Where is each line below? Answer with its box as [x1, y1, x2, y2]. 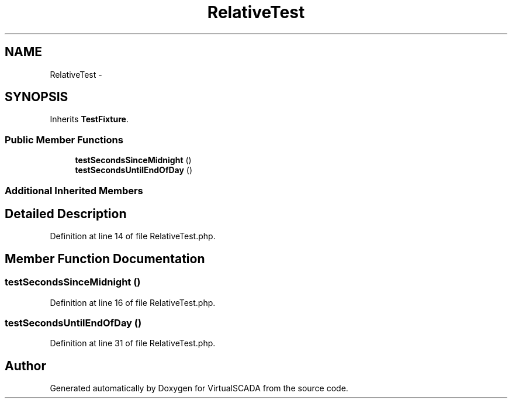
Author [5, 358, 46, 373]
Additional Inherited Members [5, 184, 143, 197]
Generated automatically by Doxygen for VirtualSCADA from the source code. [50, 383, 348, 394]
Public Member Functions [5, 133, 123, 146]
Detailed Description [5, 206, 127, 221]
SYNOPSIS [5, 89, 68, 105]
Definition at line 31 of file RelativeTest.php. [50, 338, 216, 349]
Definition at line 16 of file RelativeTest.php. [50, 297, 216, 308]
